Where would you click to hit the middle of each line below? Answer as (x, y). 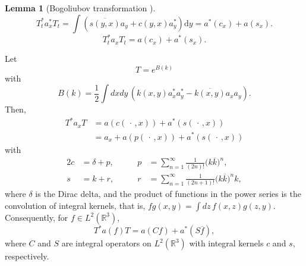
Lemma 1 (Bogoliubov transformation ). (80, 8)
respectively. (27, 256)
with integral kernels (226, 243)
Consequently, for (37, 217)
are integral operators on (106, 243)
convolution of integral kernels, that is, (75, 205)
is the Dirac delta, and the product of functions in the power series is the (168, 194)
